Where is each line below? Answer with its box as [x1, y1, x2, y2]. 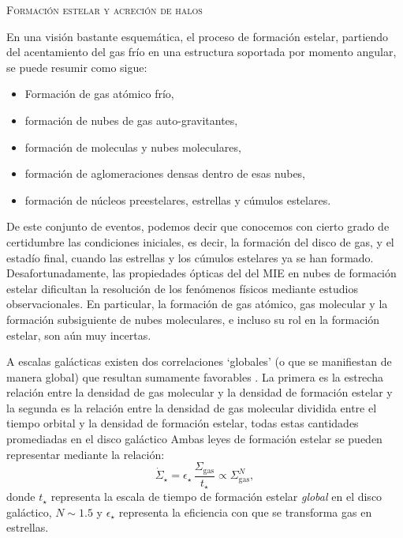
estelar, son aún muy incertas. [6, 326, 151, 343]
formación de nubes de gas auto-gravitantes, [24, 111, 238, 128]
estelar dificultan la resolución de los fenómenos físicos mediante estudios [6, 280, 358, 296]
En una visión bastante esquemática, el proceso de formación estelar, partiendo [6, 28, 389, 44]
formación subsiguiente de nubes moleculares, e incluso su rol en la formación [6, 310, 380, 327]
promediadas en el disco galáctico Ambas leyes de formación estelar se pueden [6, 431, 382, 447]
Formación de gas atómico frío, [24, 85, 174, 102]
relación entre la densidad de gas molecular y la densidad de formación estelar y [6, 384, 393, 401]
